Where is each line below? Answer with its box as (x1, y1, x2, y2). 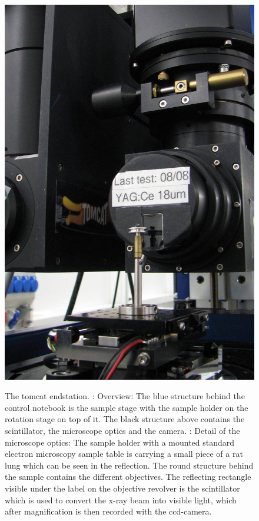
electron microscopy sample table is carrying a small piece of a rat (5, 447, 243, 460)
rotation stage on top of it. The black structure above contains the (5, 413, 245, 425)
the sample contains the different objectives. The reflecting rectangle (5, 470, 251, 483)
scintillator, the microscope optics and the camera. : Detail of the (5, 424, 240, 436)
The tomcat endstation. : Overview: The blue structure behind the (5, 390, 245, 402)
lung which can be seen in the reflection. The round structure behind (5, 459, 254, 471)
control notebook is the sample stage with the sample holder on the (5, 401, 248, 413)
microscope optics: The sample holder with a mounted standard (5, 436, 235, 448)
